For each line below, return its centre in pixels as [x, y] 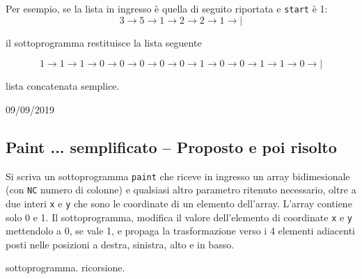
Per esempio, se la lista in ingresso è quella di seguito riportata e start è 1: [167, 8]
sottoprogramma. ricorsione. [65, 268]
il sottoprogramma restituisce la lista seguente [104, 42]
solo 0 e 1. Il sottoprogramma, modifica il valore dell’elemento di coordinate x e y [179, 217]
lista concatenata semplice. [63, 86]
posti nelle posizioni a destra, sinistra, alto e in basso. [120, 244]
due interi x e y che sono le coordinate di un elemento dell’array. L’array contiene [179, 203]
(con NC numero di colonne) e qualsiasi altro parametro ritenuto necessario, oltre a [181, 190]
